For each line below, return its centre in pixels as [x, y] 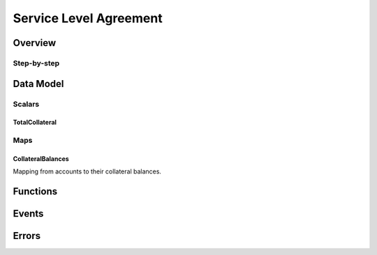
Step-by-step [36, 63]
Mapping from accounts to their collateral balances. [87, 171]
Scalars [26, 104]
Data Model [38, 84]
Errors [27, 236]
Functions [35, 192]
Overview [35, 43]
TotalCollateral [35, 123]
